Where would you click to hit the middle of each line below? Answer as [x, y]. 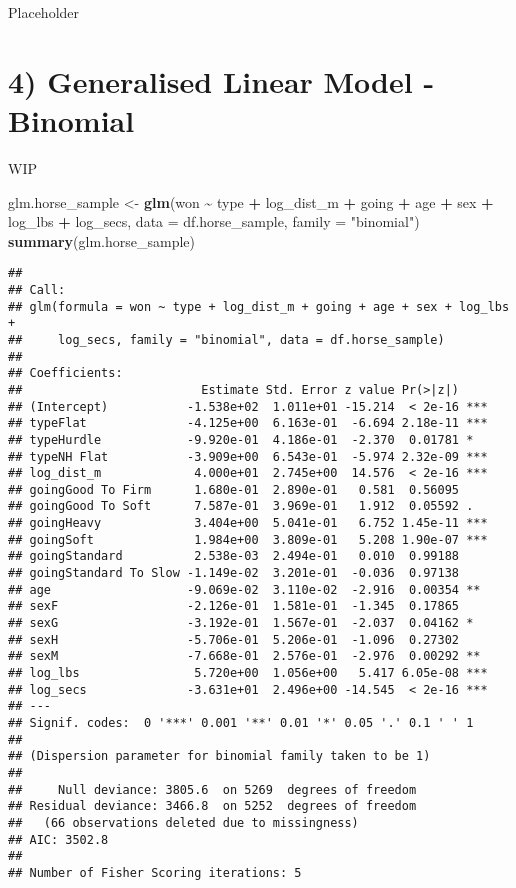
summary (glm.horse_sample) [102, 240]
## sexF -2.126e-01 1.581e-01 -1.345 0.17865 [234, 606]
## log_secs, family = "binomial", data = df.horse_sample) [226, 339]
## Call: [37, 289]
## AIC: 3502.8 [58, 839]
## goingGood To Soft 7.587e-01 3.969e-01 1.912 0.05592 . [241, 506]
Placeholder [44, 12]
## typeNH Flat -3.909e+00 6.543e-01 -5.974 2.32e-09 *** [248, 456]
